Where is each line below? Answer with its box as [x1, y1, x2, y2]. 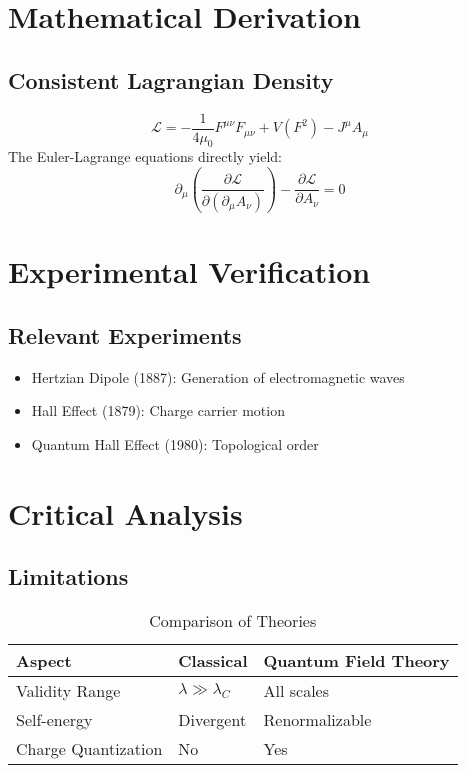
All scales [263, 678, 329, 702]
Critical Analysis [8, 492, 243, 533]
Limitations [8, 561, 129, 592]
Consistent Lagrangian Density [8, 64, 334, 95]
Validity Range [16, 678, 121, 702]
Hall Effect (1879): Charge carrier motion [31, 400, 285, 421]
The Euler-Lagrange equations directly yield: [8, 146, 282, 167]
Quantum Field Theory [263, 648, 450, 672]
